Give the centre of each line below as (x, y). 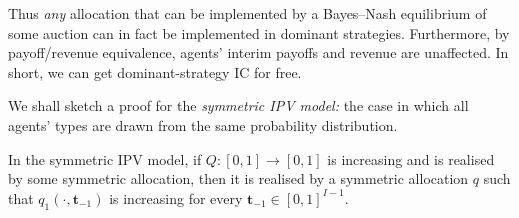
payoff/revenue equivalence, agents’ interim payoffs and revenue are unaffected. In (258, 52)
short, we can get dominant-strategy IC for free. (155, 71)
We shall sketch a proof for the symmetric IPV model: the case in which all (238, 105)
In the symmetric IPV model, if (105, 158)
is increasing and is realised (411, 158)
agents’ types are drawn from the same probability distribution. (203, 124)
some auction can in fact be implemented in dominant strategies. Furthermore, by (259, 32)
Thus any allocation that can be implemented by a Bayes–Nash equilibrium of (247, 13)
